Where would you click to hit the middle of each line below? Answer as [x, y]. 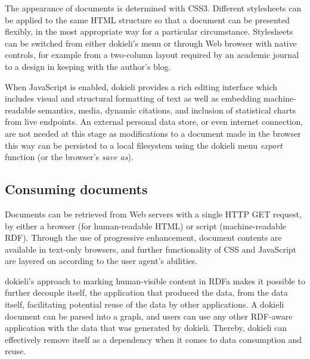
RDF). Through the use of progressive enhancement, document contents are [143, 237]
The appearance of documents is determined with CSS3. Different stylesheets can [153, 8]
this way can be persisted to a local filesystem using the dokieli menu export [144, 145]
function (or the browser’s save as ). [69, 157]
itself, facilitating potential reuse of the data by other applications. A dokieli [145, 304]
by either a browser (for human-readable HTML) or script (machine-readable [145, 225]
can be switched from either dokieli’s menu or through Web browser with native [151, 43]
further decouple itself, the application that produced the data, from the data [146, 292]
